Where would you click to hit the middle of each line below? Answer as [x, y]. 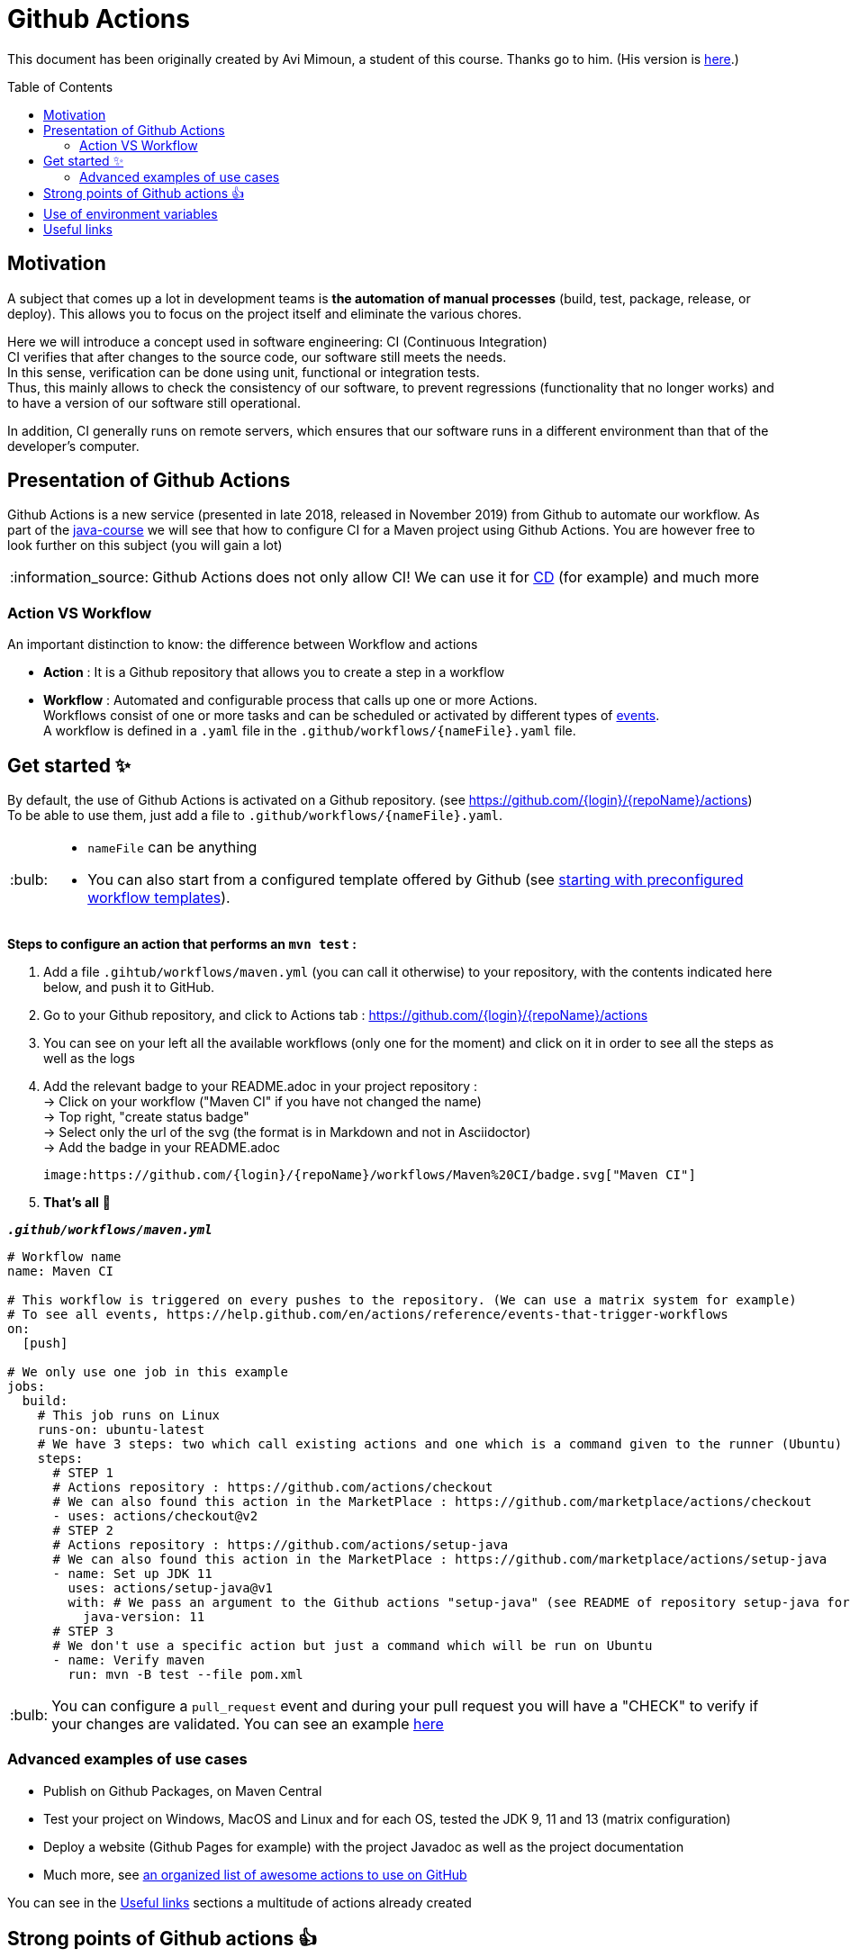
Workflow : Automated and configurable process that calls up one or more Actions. [290, 700]
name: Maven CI [61, 1272]
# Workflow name [64, 1257]
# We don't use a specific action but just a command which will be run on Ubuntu [353, 1646]
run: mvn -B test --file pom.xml [185, 1675]
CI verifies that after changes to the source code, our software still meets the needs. [257, 356]
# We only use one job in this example [148, 1372]
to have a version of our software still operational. [154, 402]
